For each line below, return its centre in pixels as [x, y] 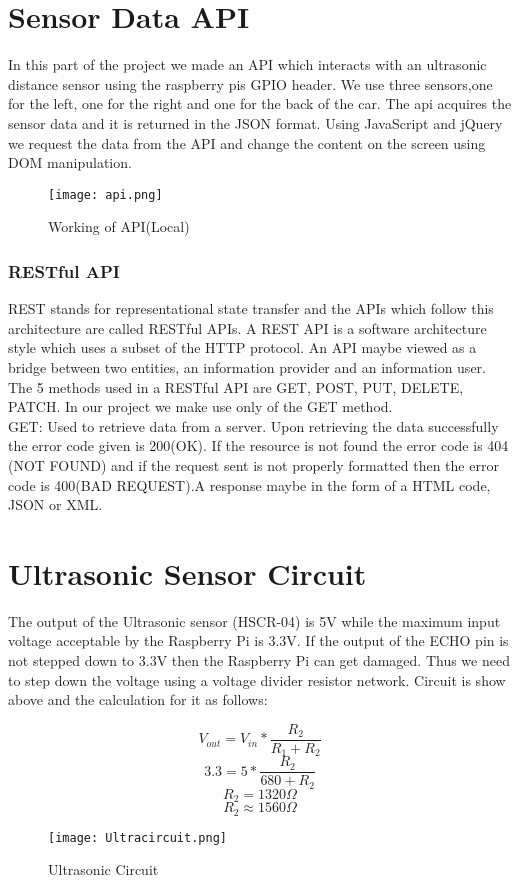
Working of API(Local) [119, 226]
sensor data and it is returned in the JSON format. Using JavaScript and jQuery [255, 122]
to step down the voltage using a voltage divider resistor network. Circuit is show [257, 679]
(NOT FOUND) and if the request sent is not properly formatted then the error [253, 464]
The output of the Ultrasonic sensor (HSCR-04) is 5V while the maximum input [254, 620]
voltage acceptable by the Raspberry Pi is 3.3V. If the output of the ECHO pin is [258, 640]
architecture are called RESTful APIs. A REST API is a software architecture [247, 327]
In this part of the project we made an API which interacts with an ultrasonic [247, 64]
